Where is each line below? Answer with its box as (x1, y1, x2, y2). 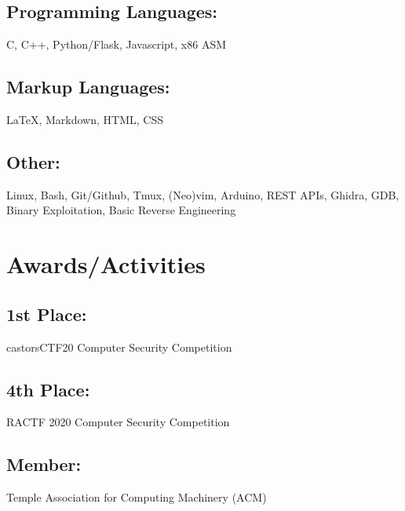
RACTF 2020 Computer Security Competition (6, 414, 230, 430)
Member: (6, 452, 82, 476)
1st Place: (6, 301, 87, 326)
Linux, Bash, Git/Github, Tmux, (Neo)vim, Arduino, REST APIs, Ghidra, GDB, (6, 186, 400, 203)
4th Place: (6, 377, 90, 401)
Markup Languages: (6, 75, 170, 99)
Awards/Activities (6, 248, 206, 280)
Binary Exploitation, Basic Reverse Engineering (6, 202, 236, 218)
